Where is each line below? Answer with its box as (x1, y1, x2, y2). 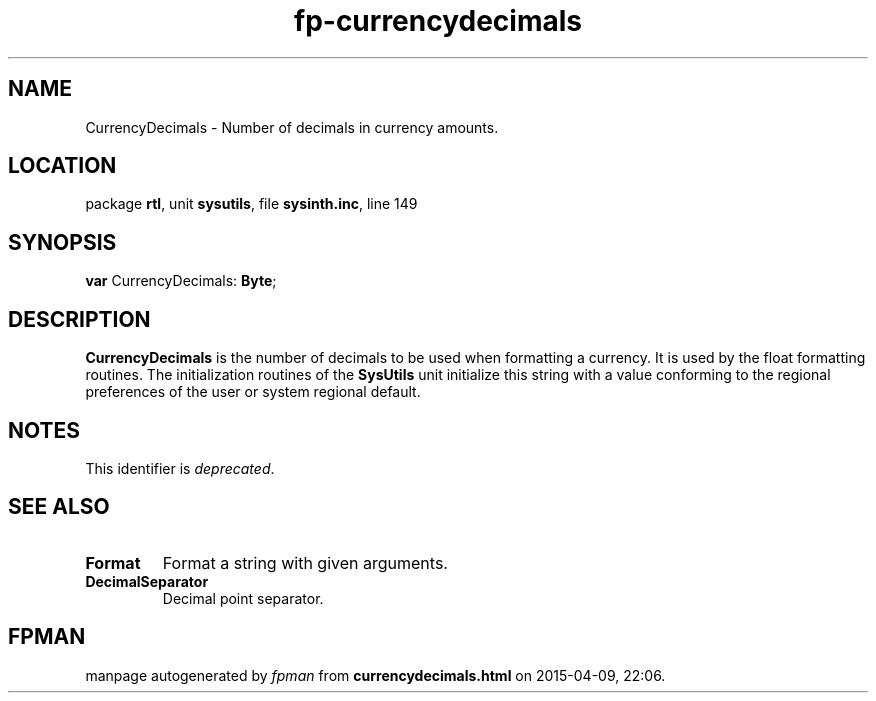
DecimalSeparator (85, 572, 209, 590)
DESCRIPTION (8, 306, 151, 332)
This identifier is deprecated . (85, 459, 275, 477)
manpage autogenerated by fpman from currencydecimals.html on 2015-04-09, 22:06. (85, 666, 666, 684)
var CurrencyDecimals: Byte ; (85, 272, 277, 290)
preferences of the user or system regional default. (85, 383, 421, 401)
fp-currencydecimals (293, 4, 583, 38)
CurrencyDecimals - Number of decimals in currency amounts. (85, 118, 499, 136)
